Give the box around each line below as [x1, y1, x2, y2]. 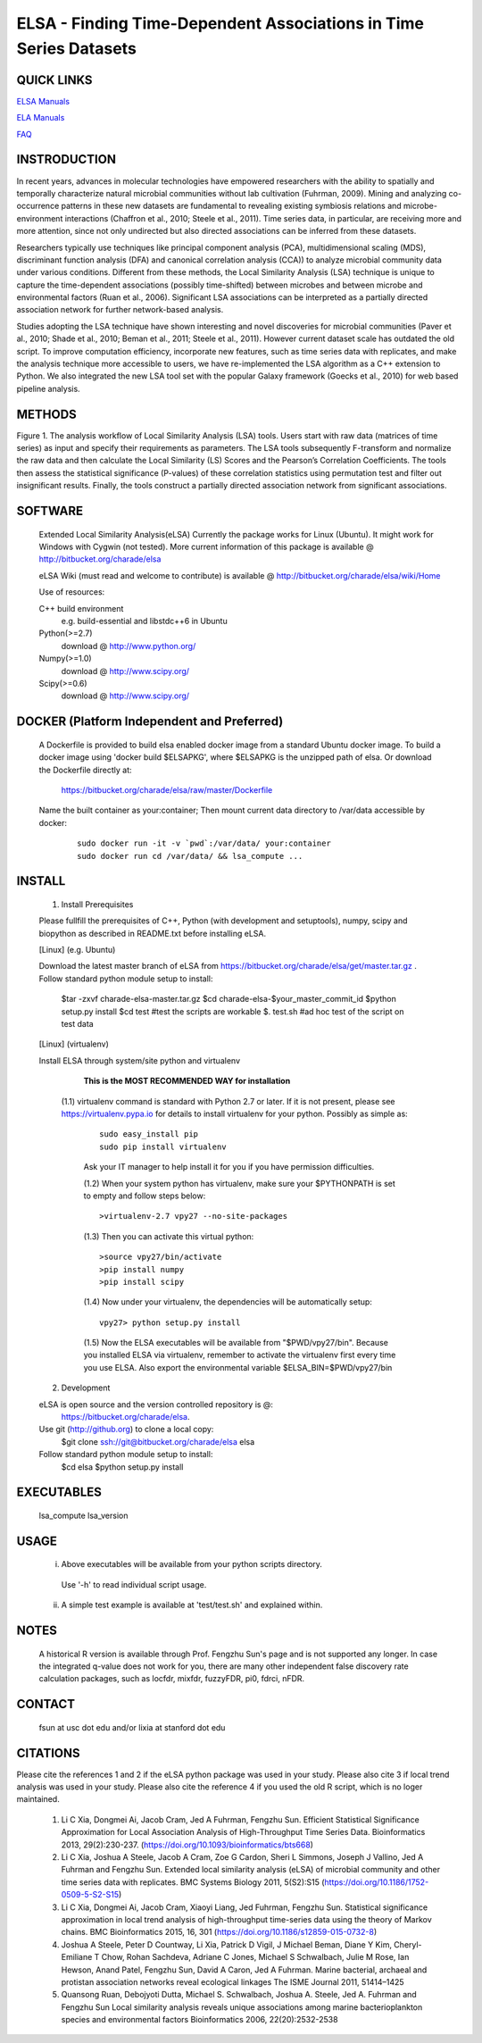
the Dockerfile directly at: [38, 764, 133, 775]
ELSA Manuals [16, 96, 71, 106]
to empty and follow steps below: [83, 1190, 206, 1201]
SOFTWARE [16, 504, 84, 519]
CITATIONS [16, 1746, 80, 1761]
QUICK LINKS [16, 72, 93, 88]
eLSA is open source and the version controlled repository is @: [38, 1398, 274, 1410]
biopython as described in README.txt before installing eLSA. [38, 928, 267, 938]
